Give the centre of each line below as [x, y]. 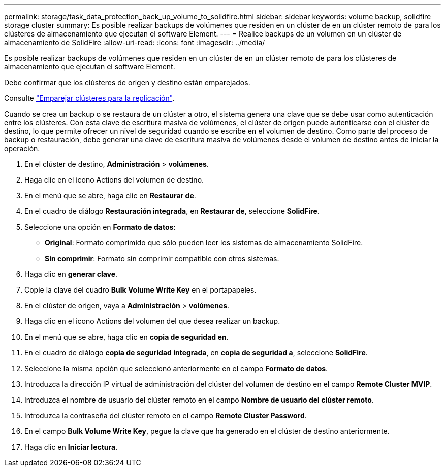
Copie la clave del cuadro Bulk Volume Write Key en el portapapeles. [140, 290]
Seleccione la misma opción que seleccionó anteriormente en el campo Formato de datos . [176, 368]
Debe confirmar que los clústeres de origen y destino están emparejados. [127, 82]
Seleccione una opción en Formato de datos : [100, 227]
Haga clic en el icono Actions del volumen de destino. [114, 180]
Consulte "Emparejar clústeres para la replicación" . [89, 98]
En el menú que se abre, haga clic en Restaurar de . [110, 195]
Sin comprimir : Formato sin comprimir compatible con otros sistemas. [162, 258]
